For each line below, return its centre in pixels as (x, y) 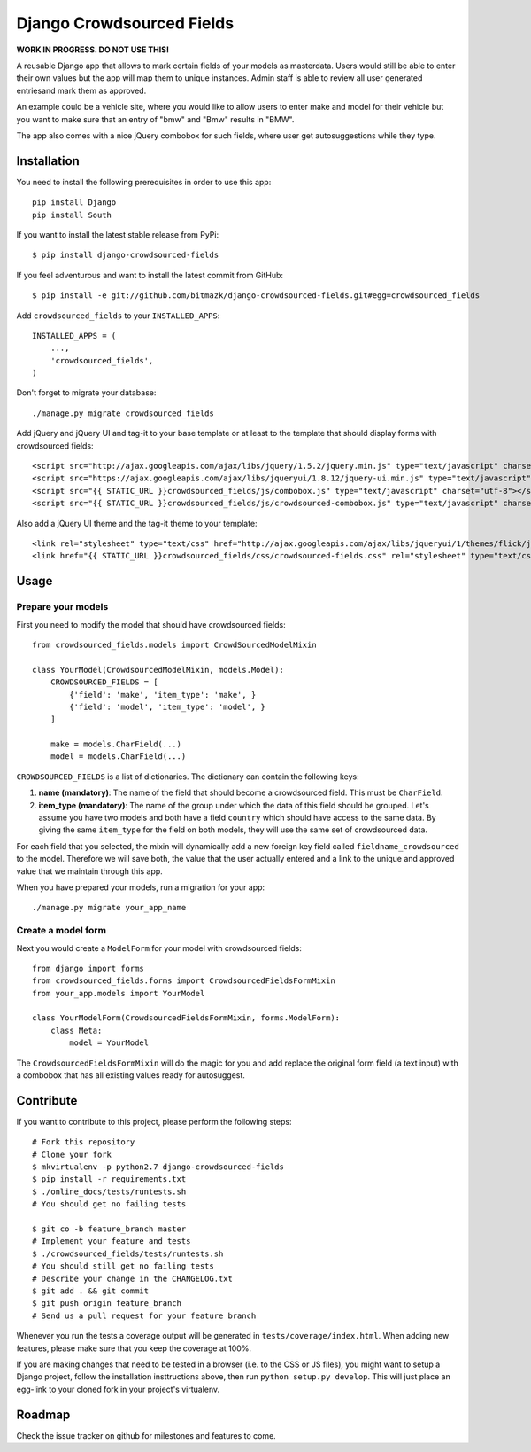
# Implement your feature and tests (112, 1241)
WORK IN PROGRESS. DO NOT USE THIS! (93, 50)
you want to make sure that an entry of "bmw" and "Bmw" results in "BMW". (155, 119)
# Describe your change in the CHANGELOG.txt (133, 1278)
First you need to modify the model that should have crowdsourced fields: (151, 624)
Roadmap (43, 1414)
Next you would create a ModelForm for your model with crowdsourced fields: (159, 948)
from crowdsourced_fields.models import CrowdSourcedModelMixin (175, 644)
